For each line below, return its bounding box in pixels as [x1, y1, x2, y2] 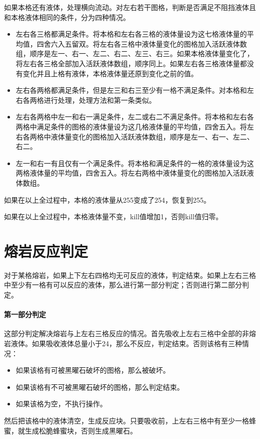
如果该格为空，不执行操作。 [15, 398, 107, 409]
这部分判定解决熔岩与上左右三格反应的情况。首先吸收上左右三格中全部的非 [4, 328, 249, 339]
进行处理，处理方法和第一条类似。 [43, 94, 156, 105]
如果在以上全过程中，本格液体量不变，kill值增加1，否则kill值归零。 [4, 211, 223, 222]
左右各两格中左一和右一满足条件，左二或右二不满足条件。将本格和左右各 [15, 111, 254, 122]
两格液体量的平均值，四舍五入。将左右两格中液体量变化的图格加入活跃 [15, 168, 247, 178]
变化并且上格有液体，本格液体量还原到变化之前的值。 [22, 68, 198, 78]
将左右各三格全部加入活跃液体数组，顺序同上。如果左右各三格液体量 [15, 58, 240, 68]
